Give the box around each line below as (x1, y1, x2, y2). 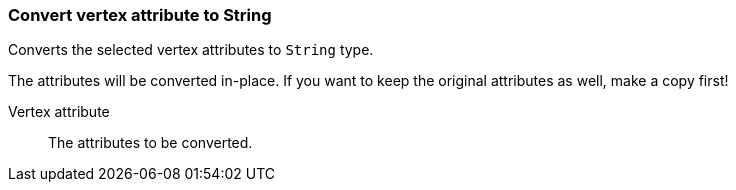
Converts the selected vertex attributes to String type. (8, 41, 374, 59)
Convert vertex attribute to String (8, 5, 272, 25)
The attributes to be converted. (48, 134, 253, 152)
